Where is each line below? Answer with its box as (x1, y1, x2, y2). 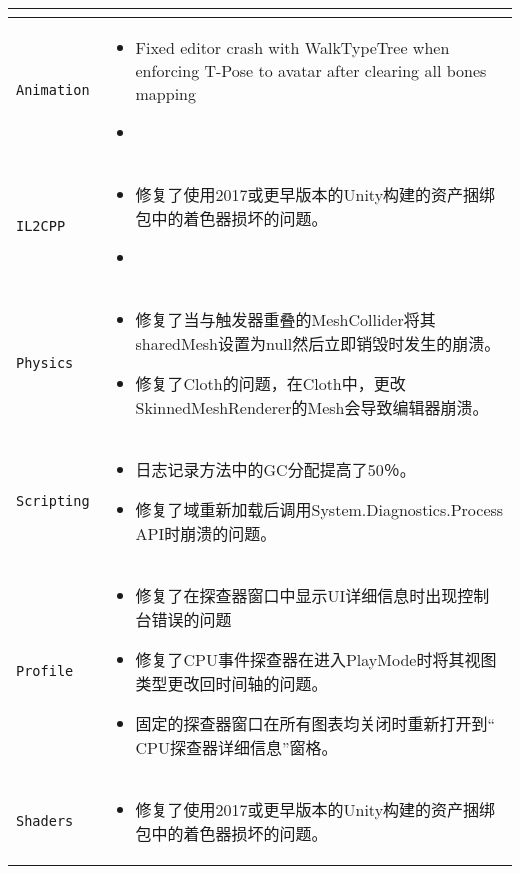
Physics (16, 355, 74, 371)
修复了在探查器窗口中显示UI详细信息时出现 (135, 584, 458, 607)
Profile (16, 663, 74, 679)
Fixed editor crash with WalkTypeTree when (135, 36, 450, 59)
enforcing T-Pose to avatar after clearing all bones (135, 59, 487, 82)
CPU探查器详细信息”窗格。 (135, 736, 338, 759)
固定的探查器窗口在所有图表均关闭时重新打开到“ (135, 712, 496, 735)
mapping (135, 82, 196, 105)
